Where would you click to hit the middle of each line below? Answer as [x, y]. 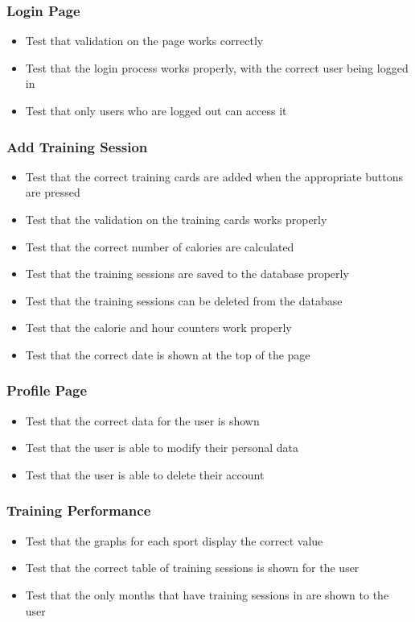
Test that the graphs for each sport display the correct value [174, 540]
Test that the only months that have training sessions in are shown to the [207, 594]
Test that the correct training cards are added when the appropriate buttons [214, 176]
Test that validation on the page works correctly [144, 41]
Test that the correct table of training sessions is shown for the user [192, 568]
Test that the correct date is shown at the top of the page [168, 354]
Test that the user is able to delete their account [145, 474]
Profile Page [47, 390]
